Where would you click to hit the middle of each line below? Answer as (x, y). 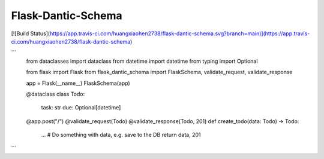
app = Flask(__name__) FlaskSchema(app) (78, 83)
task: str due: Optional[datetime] (81, 108)
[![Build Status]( (31, 33)
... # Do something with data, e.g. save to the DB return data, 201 (121, 135)
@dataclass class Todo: (55, 94)
